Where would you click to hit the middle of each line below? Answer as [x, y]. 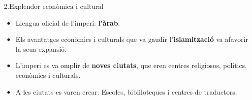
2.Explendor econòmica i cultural [54, 6]
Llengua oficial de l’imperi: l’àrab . [68, 22]
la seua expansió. [41, 49]
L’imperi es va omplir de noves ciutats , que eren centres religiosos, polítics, [131, 65]
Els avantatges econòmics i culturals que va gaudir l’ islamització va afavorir [132, 39]
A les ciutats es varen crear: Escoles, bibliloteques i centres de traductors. [126, 91]
